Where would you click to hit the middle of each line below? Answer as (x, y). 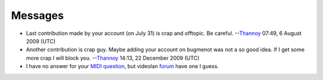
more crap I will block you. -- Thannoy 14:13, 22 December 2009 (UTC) (113, 58)
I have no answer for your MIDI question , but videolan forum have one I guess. (123, 66)
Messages (37, 15)
